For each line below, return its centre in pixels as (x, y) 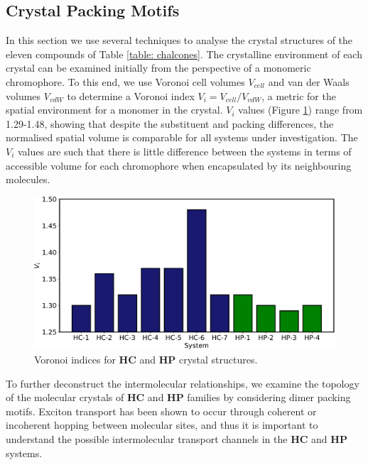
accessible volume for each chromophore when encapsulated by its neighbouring (179, 165)
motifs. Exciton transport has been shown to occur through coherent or (161, 411)
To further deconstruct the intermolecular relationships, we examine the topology (183, 383)
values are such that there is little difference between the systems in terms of (185, 151)
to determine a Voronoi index (131, 95)
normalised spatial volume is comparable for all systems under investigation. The (182, 137)
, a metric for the (299, 95)
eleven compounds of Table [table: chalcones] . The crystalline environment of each (184, 54)
